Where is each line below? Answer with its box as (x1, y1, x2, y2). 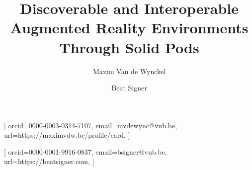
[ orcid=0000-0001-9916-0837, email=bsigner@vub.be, (4, 146, 167, 157)
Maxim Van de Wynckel (92, 66, 166, 76)
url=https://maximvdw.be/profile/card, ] (4, 130, 130, 140)
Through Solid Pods (59, 37, 199, 57)
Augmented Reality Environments (10, 17, 249, 38)
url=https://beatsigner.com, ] (4, 156, 94, 167)
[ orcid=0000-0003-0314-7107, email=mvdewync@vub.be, (4, 120, 177, 130)
